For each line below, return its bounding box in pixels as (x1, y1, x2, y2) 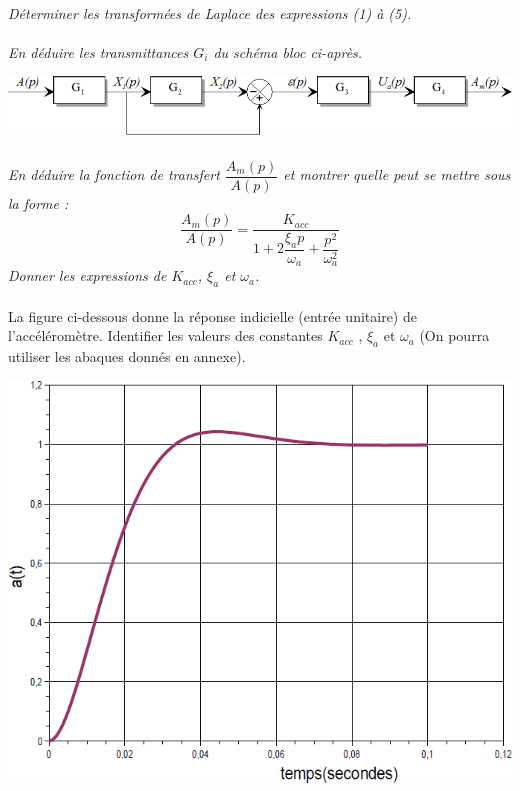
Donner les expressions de (8, 265, 167, 286)
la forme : (8, 192, 69, 213)
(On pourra (419, 325, 490, 346)
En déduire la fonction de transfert (8, 164, 220, 184)
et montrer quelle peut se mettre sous (283, 164, 511, 184)
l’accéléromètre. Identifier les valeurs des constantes (8, 325, 323, 346)
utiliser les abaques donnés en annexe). (8, 346, 246, 367)
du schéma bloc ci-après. (213, 41, 363, 62)
